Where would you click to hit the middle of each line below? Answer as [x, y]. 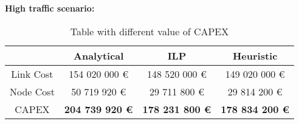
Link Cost [32, 74]
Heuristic [255, 55]
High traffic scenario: [50, 8]
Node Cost [32, 91]
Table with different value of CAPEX [149, 31]
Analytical [99, 55]
